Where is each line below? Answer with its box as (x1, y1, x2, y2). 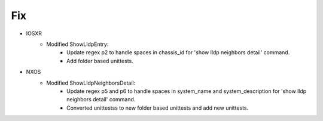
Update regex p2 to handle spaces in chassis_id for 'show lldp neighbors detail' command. (66, 49, 290, 56)
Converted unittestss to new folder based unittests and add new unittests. (66, 104, 249, 111)
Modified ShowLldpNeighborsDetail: (46, 79, 136, 86)
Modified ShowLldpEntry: (46, 41, 109, 48)
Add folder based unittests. (66, 57, 134, 64)
